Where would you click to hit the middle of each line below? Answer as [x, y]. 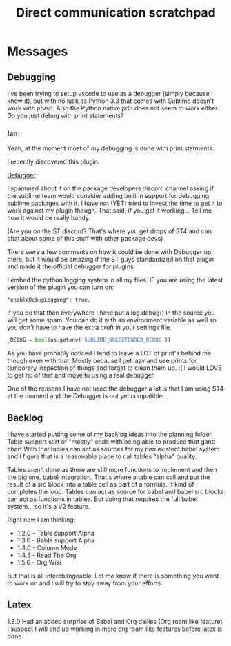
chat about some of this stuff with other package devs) [85, 239]
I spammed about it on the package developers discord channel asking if [111, 188]
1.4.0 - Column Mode [47, 547]
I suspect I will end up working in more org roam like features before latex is [115, 629]
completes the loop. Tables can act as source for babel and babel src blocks [115, 491]
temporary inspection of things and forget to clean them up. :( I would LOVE [114, 368]
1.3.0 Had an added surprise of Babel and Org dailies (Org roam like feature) [115, 621]
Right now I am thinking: [41, 520]
